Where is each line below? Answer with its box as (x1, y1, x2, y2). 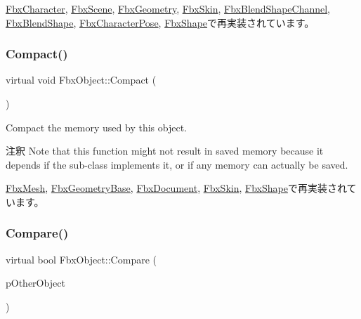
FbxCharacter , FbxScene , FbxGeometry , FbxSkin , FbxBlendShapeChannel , (6, 1, 330, 15)
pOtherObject (6, 275, 65, 290)
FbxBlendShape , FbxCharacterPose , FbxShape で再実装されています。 (6, 15, 315, 30)
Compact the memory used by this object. (6, 119, 188, 134)
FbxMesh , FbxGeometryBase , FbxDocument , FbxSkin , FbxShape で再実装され (6, 181, 347, 195)
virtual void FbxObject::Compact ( (6, 72, 157, 87)
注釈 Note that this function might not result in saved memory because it (6, 143, 324, 158)
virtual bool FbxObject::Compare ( (6, 252, 157, 266)
